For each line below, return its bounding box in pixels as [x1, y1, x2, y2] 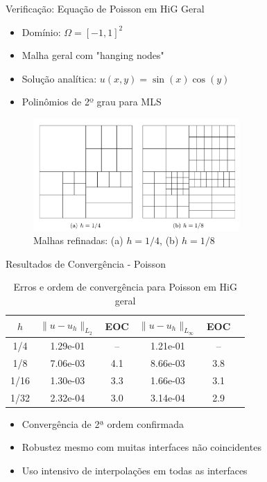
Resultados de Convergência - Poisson [6, 256, 166, 270]
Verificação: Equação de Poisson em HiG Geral [6, 1, 205, 15]
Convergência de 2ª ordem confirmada [21, 416, 184, 431]
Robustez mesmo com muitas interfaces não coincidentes [21, 440, 261, 454]
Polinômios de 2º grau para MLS [21, 94, 162, 109]
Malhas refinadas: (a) [33, 233, 123, 248]
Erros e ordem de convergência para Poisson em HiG [13, 279, 237, 294]
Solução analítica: [21, 71, 97, 85]
